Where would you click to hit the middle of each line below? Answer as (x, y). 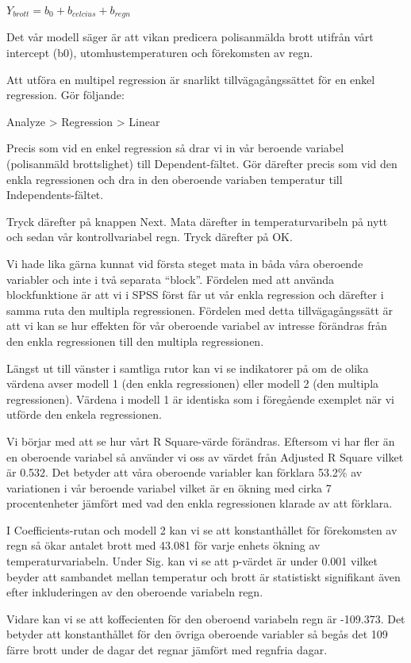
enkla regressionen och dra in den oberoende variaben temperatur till (175, 179)
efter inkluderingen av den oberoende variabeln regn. (135, 592)
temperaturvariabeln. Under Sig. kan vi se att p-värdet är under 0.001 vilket (192, 561)
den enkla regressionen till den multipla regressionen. (135, 341)
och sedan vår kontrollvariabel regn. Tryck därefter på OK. (150, 237)
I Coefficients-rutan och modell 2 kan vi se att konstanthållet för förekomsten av (202, 529)
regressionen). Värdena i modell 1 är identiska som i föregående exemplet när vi (200, 399)
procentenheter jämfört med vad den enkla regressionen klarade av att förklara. (200, 503)
